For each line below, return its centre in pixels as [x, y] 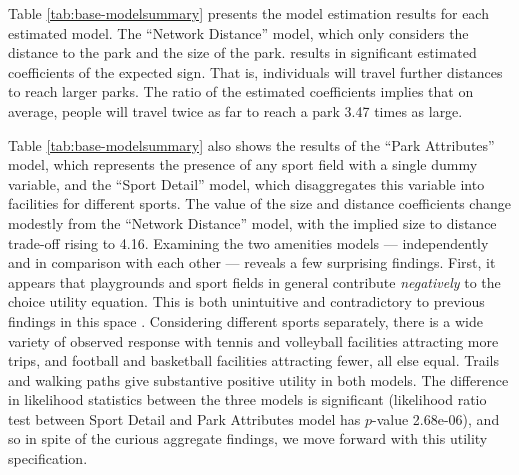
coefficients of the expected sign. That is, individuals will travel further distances [255, 71]
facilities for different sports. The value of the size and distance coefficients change [259, 203]
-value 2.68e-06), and [436, 418]
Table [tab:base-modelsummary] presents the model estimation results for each [248, 13]
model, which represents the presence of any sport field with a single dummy [243, 164]
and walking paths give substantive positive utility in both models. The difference [258, 379]
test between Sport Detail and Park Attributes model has [184, 418]
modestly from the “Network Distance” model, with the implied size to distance [252, 222]
